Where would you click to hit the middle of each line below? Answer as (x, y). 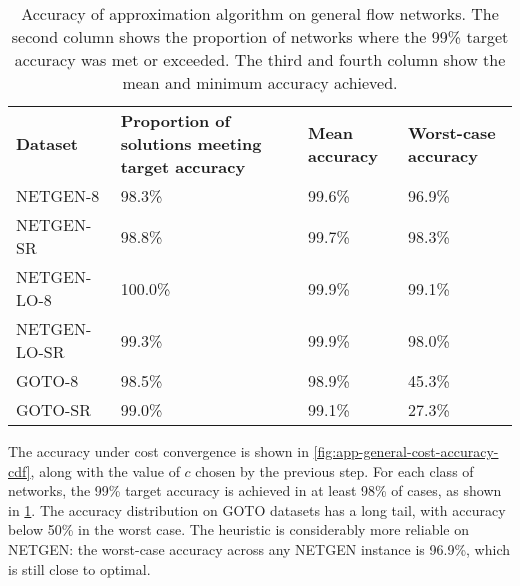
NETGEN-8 (58, 195)
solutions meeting (191, 143)
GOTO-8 (47, 380)
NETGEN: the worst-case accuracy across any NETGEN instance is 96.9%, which (259, 548)
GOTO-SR (54, 409)
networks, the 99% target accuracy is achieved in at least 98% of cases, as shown (255, 490)
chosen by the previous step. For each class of (334, 470)
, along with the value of (105, 470)
